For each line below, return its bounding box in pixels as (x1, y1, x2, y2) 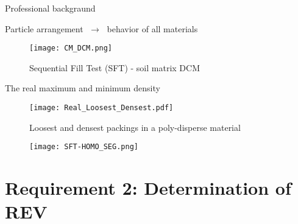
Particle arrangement (5, 22, 83, 35)
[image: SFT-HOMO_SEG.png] (29, 142, 138, 152)
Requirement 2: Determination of (5, 175, 291, 200)
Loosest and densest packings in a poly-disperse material (29, 121, 241, 133)
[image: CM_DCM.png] (29, 44, 113, 53)
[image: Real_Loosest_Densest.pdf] (29, 103, 174, 113)
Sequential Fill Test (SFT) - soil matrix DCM (29, 61, 200, 74)
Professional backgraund (5, 2, 96, 14)
